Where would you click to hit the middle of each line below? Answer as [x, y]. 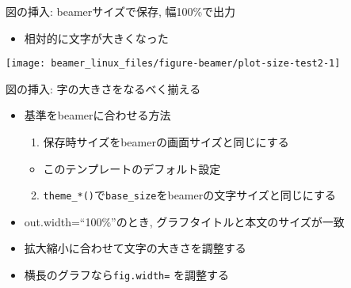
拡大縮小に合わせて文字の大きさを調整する [135, 248]
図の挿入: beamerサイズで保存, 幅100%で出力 [121, 11]
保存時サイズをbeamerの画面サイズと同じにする [166, 142]
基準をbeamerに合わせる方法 [97, 115]
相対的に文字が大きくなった [96, 38]
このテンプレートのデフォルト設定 [132, 168]
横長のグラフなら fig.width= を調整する [127, 275]
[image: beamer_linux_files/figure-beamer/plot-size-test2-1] [173, 64]
